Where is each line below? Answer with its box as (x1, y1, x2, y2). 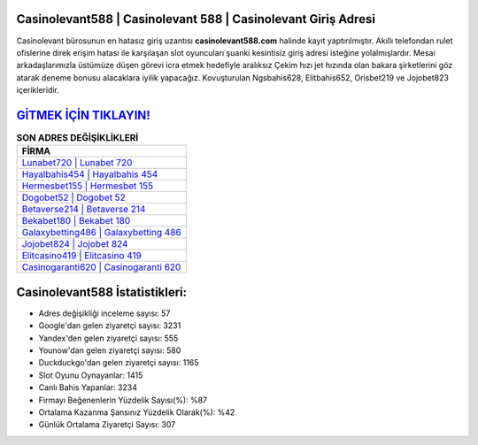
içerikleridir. (16, 85, 59, 96)
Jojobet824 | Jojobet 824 (21, 238, 128, 250)
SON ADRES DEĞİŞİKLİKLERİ (16, 132, 139, 144)
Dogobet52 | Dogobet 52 (21, 191, 126, 203)
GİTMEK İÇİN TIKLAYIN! (16, 107, 150, 123)
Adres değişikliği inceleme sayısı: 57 (38, 308, 171, 318)
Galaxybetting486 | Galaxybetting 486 (21, 226, 181, 239)
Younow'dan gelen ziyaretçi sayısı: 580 (38, 345, 181, 356)
